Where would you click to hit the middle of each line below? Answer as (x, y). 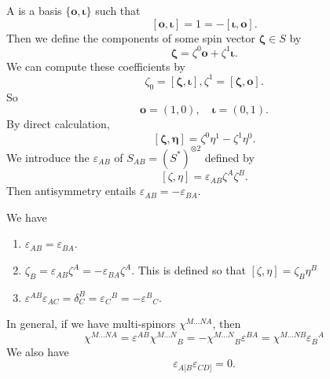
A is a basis (34, 10)
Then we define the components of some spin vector (131, 37)
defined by (229, 157)
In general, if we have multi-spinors (91, 324)
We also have (38, 351)
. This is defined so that (189, 270)
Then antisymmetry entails (71, 191)
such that (118, 10)
